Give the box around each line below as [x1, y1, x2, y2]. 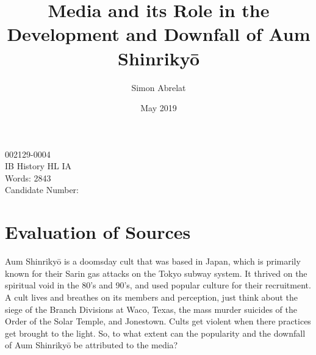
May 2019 [140, 101, 177, 114]
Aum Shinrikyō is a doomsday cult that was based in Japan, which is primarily [5, 255, 301, 268]
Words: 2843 [5, 171, 51, 184]
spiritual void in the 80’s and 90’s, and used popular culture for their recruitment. [5, 279, 311, 291]
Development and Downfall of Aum [7, 21, 311, 46]
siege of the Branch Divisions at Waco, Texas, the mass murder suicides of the [5, 302, 298, 315]
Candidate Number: [5, 183, 79, 196]
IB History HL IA [5, 159, 71, 172]
